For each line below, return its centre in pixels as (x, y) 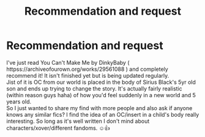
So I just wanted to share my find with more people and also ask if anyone (99, 108)
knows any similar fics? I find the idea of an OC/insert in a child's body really (103, 114)
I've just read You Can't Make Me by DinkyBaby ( (68, 62)
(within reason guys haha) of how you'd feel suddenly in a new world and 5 (101, 95)
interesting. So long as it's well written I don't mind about (78, 121)
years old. (19, 102)
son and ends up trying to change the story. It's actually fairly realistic (94, 88)
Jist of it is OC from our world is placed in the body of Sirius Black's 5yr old (101, 82)
